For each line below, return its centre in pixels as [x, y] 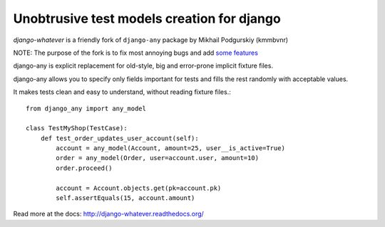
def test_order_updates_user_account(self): [119, 138]
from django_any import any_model [86, 108]
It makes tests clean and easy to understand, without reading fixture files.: [122, 92]
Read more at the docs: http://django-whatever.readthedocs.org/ [109, 214]
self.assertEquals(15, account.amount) [125, 198]
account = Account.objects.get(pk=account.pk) [139, 188]
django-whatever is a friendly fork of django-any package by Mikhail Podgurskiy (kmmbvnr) [151, 40]
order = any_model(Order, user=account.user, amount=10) [158, 158]
